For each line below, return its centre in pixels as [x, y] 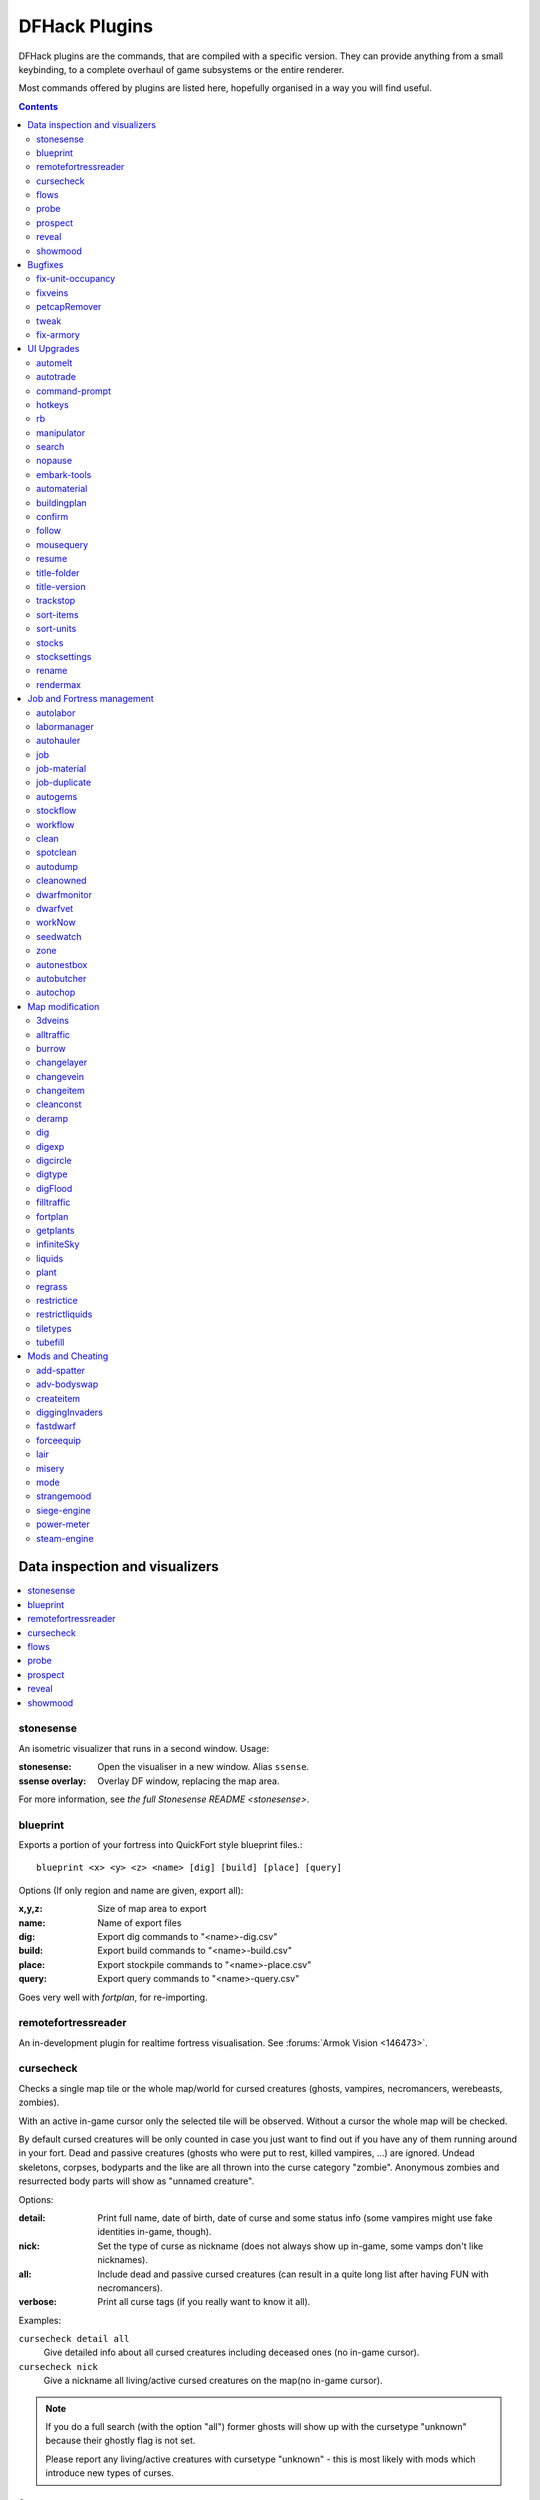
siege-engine [63, 1510]
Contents [38, 106]
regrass [52, 1286]
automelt [54, 362]
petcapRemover [69, 307]
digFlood [54, 1188]
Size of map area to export [152, 1909]
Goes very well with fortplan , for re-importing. [113, 1997]
